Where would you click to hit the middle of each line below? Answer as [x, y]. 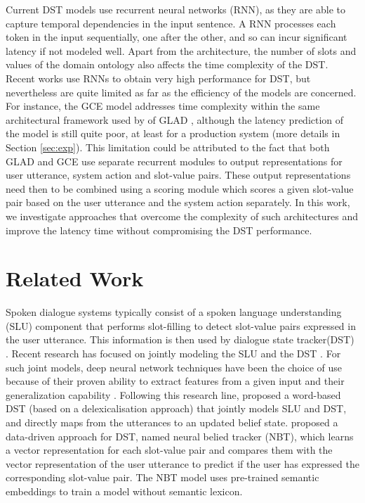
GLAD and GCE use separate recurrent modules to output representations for [174, 161]
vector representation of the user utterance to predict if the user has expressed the [182, 463]
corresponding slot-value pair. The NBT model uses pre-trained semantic [162, 477]
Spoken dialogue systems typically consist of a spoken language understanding [174, 312]
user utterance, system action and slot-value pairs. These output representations [178, 175]
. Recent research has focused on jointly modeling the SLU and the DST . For [173, 353]
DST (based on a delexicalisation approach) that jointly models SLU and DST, [176, 408]
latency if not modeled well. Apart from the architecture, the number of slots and [181, 50]
